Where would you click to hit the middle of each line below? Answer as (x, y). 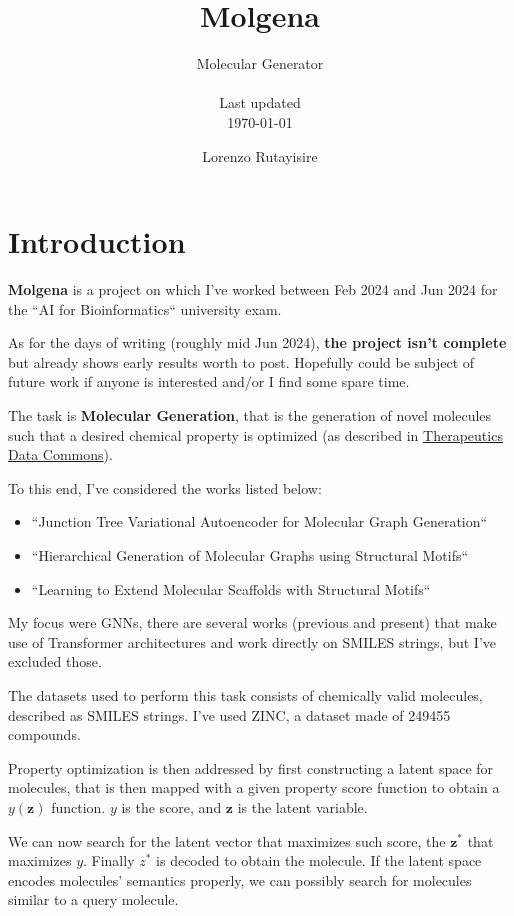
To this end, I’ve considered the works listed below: (165, 487)
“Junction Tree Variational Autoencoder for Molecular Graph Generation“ (259, 521)
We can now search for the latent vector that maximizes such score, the (227, 840)
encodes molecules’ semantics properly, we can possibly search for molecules (240, 879)
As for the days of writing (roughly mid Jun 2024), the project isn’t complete (257, 342)
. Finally (109, 860)
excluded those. (55, 661)
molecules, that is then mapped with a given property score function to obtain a (254, 787)
